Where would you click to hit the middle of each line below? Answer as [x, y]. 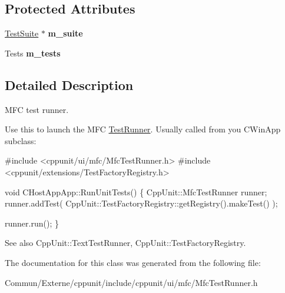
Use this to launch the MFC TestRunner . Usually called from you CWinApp [143, 129]
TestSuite [22, 33]
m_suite [65, 33]
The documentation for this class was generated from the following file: [133, 262]
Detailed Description [69, 84]
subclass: [21, 140]
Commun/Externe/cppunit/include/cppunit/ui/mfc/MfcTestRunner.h [131, 282]
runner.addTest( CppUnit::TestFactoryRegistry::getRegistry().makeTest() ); [141, 203]
